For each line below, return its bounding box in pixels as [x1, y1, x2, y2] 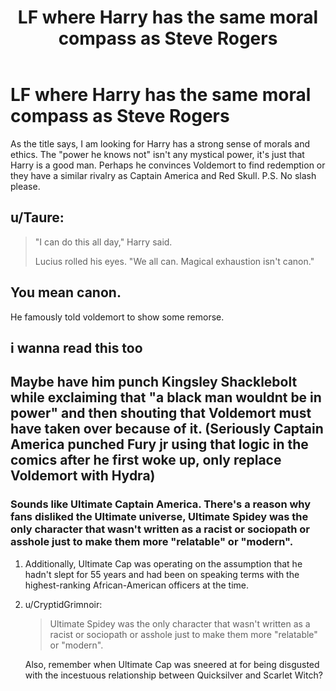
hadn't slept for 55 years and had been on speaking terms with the [24, 568, 300, 580]
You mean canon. [10, 284, 122, 301]
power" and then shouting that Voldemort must [10, 405, 312, 422]
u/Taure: [10, 209, 65, 226]
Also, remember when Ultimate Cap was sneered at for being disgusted [24, 658, 320, 670]
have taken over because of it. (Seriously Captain [10, 421, 324, 438]
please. [10, 180, 41, 192]
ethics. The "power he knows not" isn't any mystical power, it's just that [10, 148, 305, 160]
